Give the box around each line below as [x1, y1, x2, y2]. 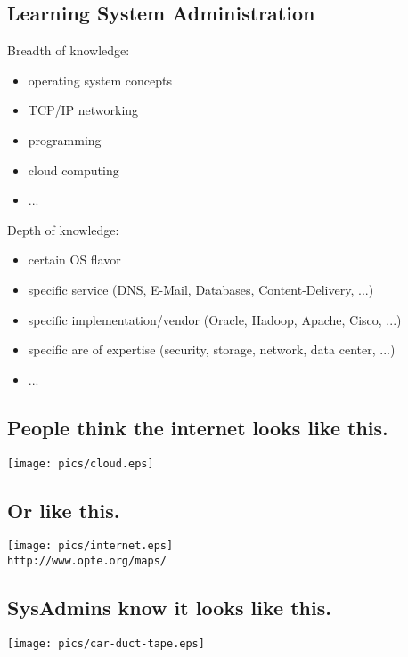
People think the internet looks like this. [7, 413, 388, 441]
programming [28, 130, 102, 149]
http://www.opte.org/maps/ [7, 555, 167, 568]
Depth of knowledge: [7, 220, 119, 239]
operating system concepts [28, 70, 173, 89]
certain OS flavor [28, 250, 121, 269]
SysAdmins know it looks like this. [7, 594, 331, 621]
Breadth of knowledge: [7, 41, 130, 60]
